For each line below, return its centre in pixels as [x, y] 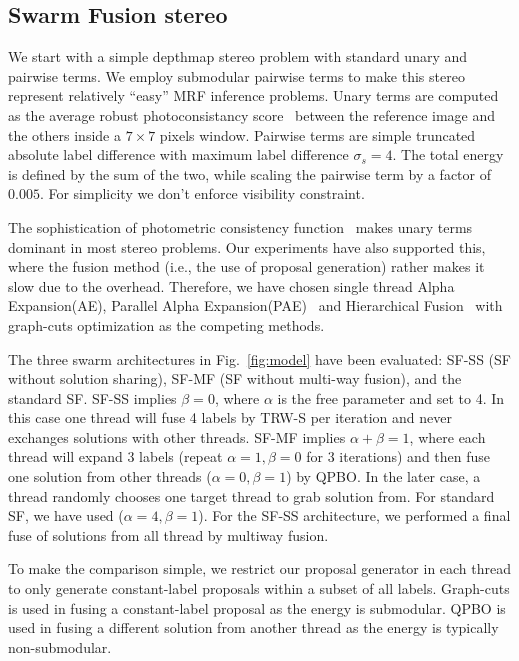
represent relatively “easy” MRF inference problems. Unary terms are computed [253, 95]
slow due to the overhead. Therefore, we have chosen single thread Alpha [231, 285]
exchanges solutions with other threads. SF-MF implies [177, 436]
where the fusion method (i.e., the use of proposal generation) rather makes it [246, 266]
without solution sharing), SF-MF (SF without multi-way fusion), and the [235, 378]
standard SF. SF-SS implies [92, 397]
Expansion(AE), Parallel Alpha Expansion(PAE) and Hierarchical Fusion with [255, 305]
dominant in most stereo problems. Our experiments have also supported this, [247, 246]
